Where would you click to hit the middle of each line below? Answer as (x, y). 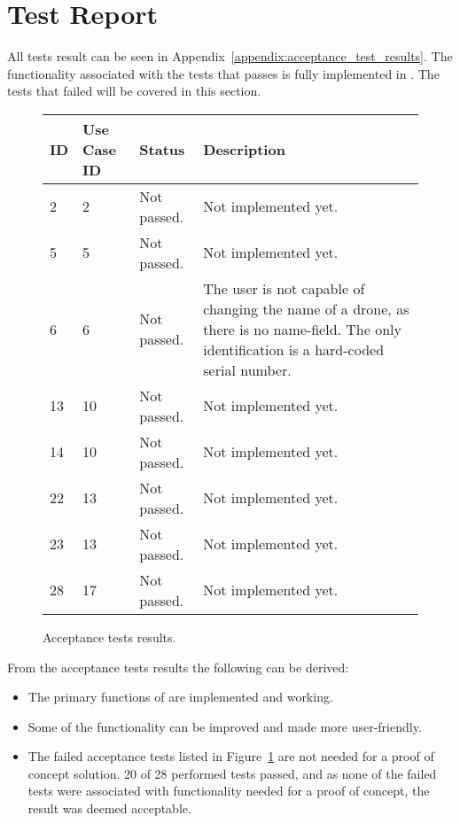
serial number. (247, 369)
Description (244, 149)
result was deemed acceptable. (109, 808)
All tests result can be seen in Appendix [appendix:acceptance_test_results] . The (230, 56)
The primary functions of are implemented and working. (180, 697)
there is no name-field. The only (302, 329)
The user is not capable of (284, 288)
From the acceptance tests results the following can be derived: (178, 667)
